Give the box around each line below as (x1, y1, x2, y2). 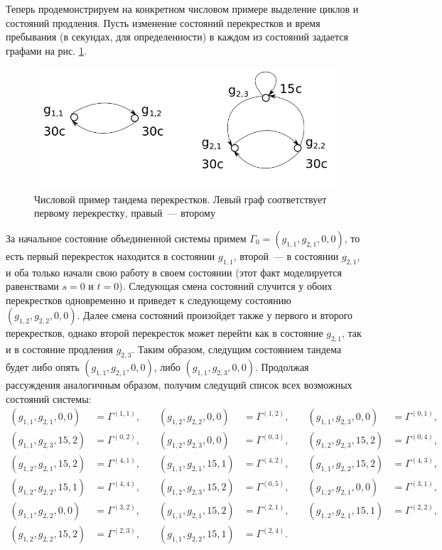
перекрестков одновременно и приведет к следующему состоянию (6, 292, 291, 307)
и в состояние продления (6, 342, 114, 357)
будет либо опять (6, 360, 80, 374)
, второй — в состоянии (233, 248, 339, 263)
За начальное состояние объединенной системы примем (6, 230, 247, 245)
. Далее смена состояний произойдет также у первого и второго (77, 308, 353, 323)
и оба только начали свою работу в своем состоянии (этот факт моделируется (6, 264, 342, 279)
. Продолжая (255, 360, 309, 374)
